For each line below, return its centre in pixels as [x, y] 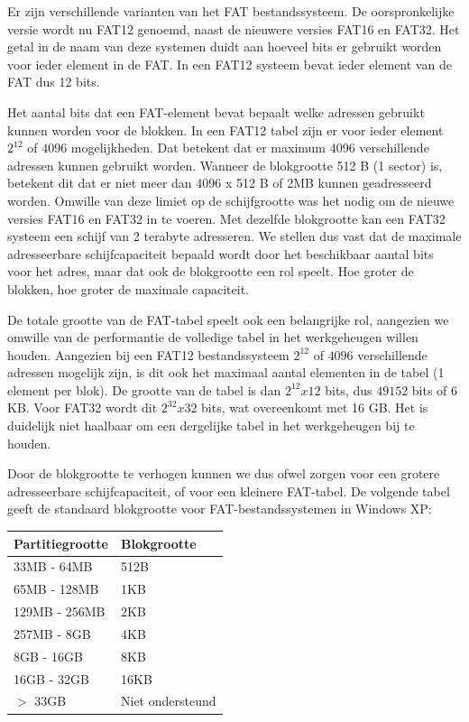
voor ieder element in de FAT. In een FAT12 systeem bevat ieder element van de [230, 64]
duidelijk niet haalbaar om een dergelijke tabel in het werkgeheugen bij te [211, 426]
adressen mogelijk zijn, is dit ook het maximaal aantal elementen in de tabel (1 [226, 372]
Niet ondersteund [168, 701]
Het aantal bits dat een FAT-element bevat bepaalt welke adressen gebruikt [216, 111]
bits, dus [349, 389]
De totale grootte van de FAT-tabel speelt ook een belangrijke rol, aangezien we [228, 319]
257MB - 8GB [52, 633]
